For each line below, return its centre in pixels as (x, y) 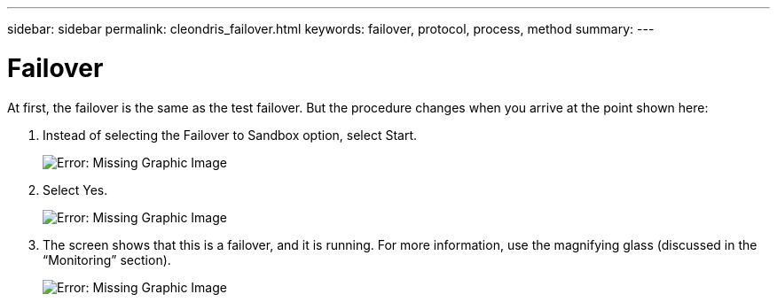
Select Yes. (75, 190)
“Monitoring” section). (107, 259)
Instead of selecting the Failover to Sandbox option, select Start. (230, 135)
